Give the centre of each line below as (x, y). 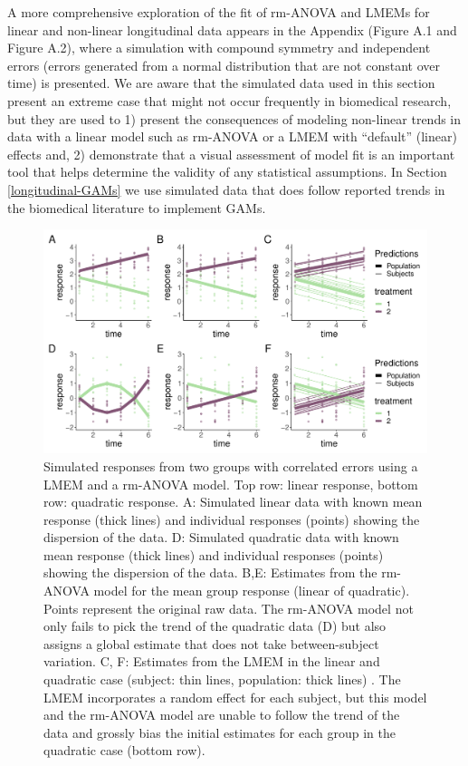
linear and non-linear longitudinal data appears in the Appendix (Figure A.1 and (232, 29)
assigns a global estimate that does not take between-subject (211, 643)
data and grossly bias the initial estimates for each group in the (220, 732)
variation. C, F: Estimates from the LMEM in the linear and (212, 661)
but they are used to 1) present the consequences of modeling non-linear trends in (234, 118)
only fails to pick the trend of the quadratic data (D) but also (215, 626)
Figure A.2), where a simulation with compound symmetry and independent (219, 48)
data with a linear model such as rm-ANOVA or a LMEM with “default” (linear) (232, 136)
